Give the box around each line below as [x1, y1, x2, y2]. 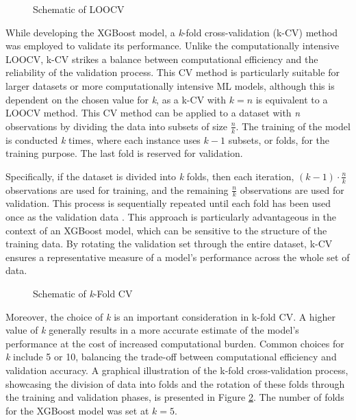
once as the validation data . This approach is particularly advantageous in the [5, 210, 337, 224]
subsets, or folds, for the [228, 132, 330, 147]
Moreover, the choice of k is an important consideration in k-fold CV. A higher [5, 309, 336, 323]
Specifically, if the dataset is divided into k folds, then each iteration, [5, 169, 294, 183]
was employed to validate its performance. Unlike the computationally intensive [5, 38, 340, 53]
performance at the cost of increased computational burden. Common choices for [5, 336, 344, 350]
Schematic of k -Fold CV [33, 286, 133, 300]
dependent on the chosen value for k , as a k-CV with [5, 92, 227, 106]
